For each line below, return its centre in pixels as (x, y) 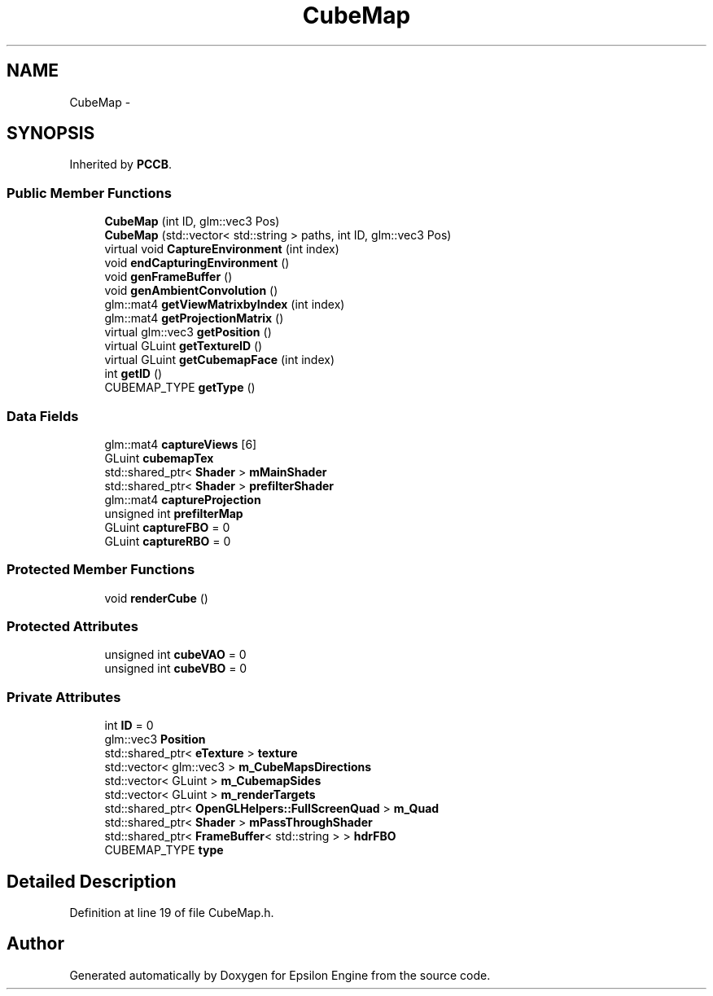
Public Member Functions (89, 193)
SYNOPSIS (51, 134)
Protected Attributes (72, 627)
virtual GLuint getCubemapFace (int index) (220, 360)
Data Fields (43, 416)
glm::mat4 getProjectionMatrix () (194, 318)
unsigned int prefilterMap (174, 513)
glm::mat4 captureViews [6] (181, 444)
